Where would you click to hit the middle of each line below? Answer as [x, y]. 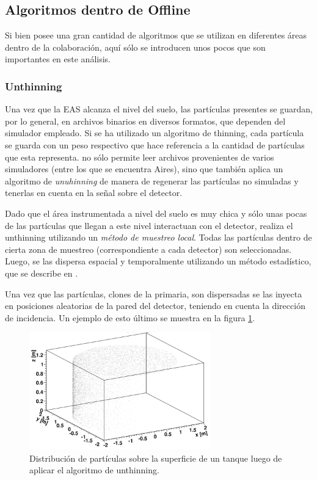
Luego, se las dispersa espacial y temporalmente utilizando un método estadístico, [158, 261]
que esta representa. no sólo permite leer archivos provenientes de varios [140, 157]
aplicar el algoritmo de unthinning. [94, 470]
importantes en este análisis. [58, 59]
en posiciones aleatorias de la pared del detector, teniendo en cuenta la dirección [155, 306]
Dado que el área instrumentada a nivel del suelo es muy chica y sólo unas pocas [156, 213]
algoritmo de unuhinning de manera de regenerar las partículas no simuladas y [152, 180]
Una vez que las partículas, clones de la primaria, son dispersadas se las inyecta [154, 293]
